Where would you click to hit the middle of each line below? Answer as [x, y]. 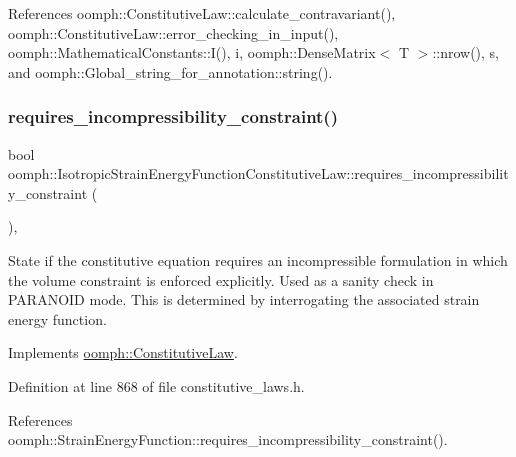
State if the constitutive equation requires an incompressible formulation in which [258, 259]
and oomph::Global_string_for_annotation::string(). [170, 71]
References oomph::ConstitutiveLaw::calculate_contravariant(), [202, 13]
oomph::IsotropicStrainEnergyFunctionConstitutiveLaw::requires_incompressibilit [258, 173]
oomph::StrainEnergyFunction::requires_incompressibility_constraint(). [228, 439]
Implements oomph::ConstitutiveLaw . [123, 352]
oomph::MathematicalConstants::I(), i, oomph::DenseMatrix [192, 52]
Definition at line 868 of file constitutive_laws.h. [156, 385]
